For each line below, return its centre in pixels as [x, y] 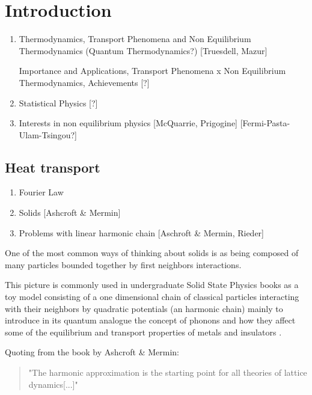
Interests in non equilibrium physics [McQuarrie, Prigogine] [128, 123]
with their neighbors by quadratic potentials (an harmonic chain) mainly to [144, 308]
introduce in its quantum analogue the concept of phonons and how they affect [150, 320]
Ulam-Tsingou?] [48, 134]
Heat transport [53, 167]
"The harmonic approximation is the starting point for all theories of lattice [168, 372]
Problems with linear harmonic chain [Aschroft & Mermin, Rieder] [141, 232]
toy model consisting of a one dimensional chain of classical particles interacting [152, 297]
